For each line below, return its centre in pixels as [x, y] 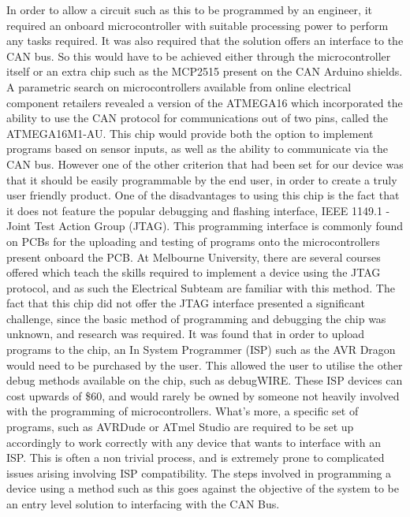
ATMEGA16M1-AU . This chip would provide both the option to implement [190, 133]
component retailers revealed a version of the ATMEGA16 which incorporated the [205, 102]
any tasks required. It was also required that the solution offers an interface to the [205, 41]
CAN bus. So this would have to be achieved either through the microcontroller [199, 56]
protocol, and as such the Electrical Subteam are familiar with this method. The [201, 287]
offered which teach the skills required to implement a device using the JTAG [194, 272]
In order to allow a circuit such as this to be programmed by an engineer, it [190, 9]
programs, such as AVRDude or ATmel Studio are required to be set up [180, 427]
